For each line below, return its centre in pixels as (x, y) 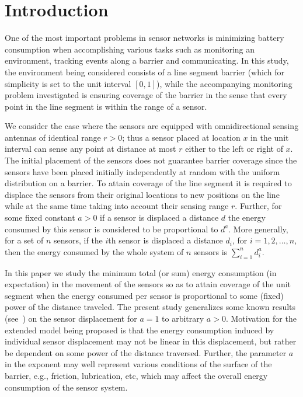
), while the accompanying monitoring (224, 83)
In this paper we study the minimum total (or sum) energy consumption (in (141, 272)
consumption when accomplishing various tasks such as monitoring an (130, 49)
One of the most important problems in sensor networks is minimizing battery (144, 38)
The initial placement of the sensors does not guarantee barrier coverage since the (151, 160)
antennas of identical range (53, 137)
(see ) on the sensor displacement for (71, 318)
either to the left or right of (234, 149)
